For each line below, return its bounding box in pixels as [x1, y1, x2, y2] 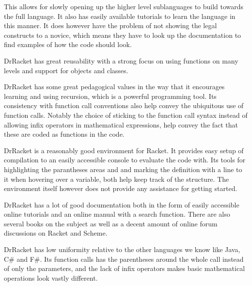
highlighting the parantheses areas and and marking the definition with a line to [4, 164, 242, 174]
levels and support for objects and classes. [4, 65, 128, 75]
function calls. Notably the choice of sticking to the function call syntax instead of [4, 110, 248, 120]
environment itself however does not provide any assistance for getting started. [4, 183, 237, 193]
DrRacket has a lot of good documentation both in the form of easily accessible [4, 199, 239, 209]
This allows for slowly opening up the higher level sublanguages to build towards [4, 1, 244, 11]
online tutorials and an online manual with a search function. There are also [4, 209, 230, 219]
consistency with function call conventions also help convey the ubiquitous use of [4, 100, 244, 111]
